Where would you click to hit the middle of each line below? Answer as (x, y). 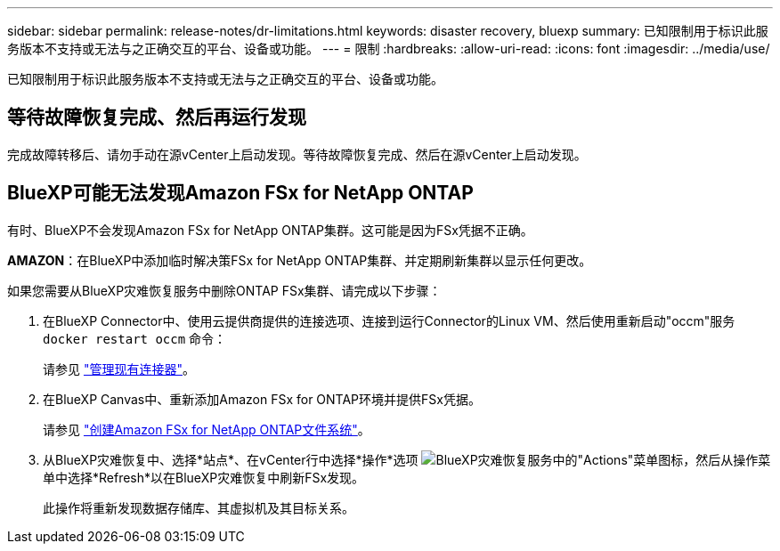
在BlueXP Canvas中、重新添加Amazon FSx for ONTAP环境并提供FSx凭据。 (262, 399)
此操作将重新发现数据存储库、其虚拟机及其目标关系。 (199, 507)
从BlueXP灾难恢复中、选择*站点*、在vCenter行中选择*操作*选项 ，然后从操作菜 (407, 459)
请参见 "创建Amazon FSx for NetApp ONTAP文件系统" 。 (207, 429)
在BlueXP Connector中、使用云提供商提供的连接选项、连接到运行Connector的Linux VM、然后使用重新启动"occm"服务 (389, 320)
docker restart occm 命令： (135, 338)
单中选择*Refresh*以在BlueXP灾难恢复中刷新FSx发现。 (204, 477)
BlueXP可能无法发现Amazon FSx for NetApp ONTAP (240, 193)
